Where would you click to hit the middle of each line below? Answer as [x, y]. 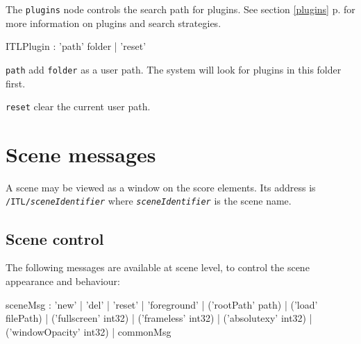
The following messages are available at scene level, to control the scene [158, 267]
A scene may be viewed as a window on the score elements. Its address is [161, 187]
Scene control [55, 238]
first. [16, 83]
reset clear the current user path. [78, 106]
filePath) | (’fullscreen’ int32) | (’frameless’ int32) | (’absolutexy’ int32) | [159, 318]
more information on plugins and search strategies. [114, 23]
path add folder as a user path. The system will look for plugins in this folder [174, 69]
